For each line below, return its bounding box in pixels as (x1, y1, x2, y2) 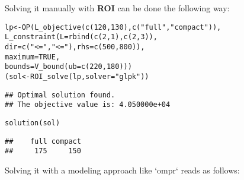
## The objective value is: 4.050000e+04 (5, 100, 171, 109)
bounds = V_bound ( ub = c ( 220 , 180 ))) (5, 62, 132, 71)
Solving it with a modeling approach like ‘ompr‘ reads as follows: (5, 163, 240, 176)
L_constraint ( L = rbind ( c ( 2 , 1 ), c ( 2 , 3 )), (5, 33, 158, 42)
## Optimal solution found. (5, 90, 115, 99)
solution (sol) (5, 118, 60, 127)
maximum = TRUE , (5, 52, 60, 61)
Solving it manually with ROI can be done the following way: (5, 2, 230, 14)
